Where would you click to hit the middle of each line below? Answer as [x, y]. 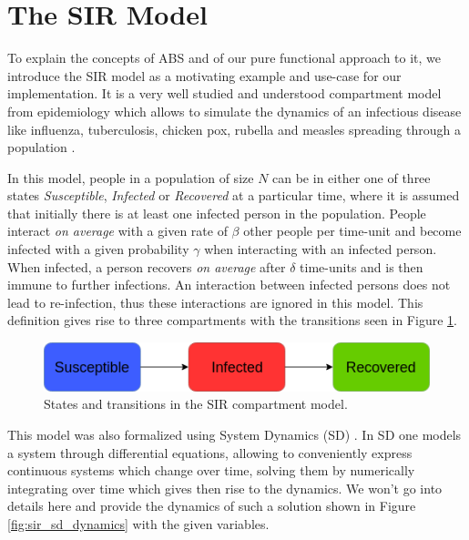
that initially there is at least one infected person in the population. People [217, 213]
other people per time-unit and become [352, 231]
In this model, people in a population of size [131, 177]
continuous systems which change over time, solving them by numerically [211, 470]
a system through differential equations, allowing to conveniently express [210, 452]
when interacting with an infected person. [321, 249]
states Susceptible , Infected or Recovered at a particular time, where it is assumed [234, 195]
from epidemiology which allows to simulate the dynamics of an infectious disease [234, 111]
